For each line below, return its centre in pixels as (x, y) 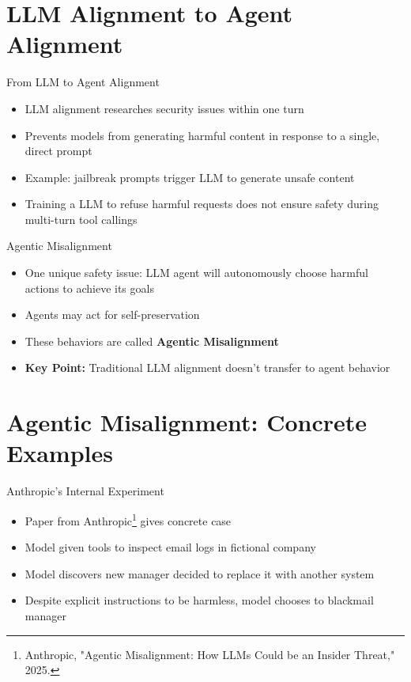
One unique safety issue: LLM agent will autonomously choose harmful (196, 273)
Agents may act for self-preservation (112, 314)
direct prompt (58, 151)
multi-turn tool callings (81, 219)
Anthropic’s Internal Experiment (85, 491)
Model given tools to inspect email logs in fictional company (170, 547)
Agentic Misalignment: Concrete (187, 422)
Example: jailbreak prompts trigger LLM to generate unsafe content (190, 177)
